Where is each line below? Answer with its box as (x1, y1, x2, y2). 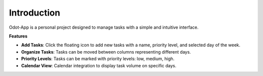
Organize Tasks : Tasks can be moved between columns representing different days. (21, 49, 191, 55)
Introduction (9, 7, 60, 18)
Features (9, 33, 28, 39)
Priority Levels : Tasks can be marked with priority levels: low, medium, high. (21, 56, 175, 62)
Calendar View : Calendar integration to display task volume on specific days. (21, 62, 176, 68)
